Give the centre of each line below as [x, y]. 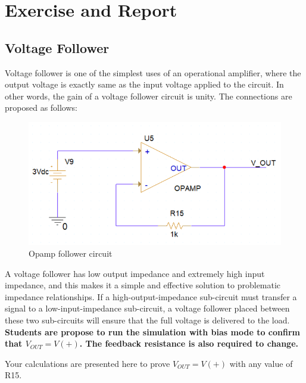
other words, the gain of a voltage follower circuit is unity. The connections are [149, 96]
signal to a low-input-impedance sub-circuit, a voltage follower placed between [147, 308]
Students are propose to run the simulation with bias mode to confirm [152, 331]
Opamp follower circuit [71, 253]
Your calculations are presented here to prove [88, 363]
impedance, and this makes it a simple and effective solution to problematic [143, 285]
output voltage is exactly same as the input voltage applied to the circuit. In [144, 84]
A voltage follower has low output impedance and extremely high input [135, 273]
